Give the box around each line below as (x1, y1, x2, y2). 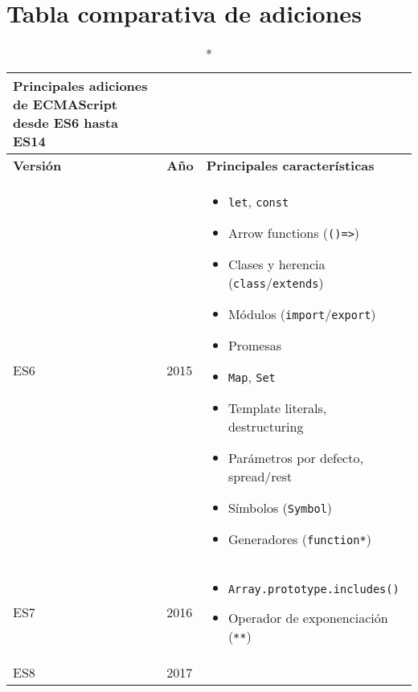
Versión (13, 156, 62, 175)
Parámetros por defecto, (227, 448, 363, 468)
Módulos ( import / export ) (227, 305, 376, 324)
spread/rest (227, 467, 293, 486)
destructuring (227, 417, 304, 436)
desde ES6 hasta (13, 113, 118, 133)
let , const (227, 192, 289, 211)
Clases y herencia (227, 255, 326, 274)
